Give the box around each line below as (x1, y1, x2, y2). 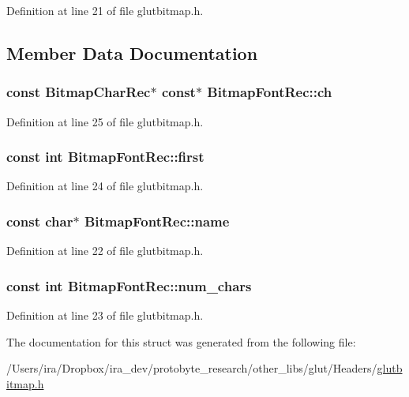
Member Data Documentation (6, 40, 258, 65)
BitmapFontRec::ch (207, 82, 332, 102)
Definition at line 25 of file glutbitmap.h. (6, 113, 204, 129)
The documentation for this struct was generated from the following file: (6, 333, 356, 350)
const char (6, 211, 73, 230)
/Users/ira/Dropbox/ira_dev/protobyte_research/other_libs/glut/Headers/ (6, 360, 377, 376)
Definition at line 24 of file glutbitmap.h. (6, 178, 204, 194)
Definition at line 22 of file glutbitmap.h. (6, 242, 204, 259)
